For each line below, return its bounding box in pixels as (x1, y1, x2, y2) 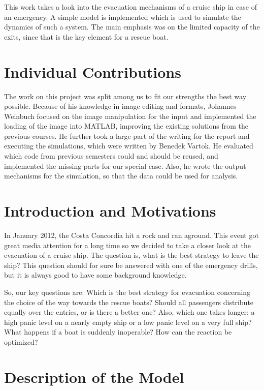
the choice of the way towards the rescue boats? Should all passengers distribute (4, 296, 254, 307)
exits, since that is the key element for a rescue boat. (4, 31, 169, 42)
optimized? (4, 336, 38, 347)
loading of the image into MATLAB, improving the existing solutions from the (4, 121, 248, 131)
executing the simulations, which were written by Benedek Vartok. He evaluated (4, 140, 253, 151)
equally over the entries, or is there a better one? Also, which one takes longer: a (4, 307, 255, 317)
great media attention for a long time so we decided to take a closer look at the (4, 239, 251, 250)
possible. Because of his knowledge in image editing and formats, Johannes (4, 101, 237, 111)
